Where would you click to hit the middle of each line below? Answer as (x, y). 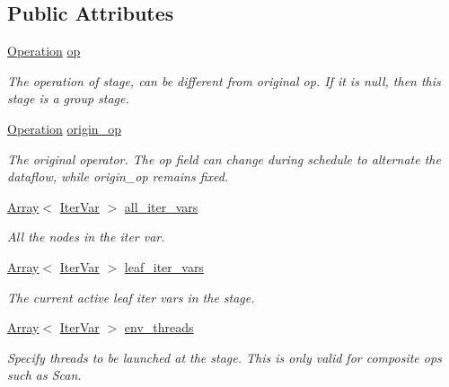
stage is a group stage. (68, 98)
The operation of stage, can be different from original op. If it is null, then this (224, 80)
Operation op (44, 51)
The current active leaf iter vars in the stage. (131, 297)
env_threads (159, 327)
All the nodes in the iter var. (86, 237)
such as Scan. (44, 375)
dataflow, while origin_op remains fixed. (118, 176)
